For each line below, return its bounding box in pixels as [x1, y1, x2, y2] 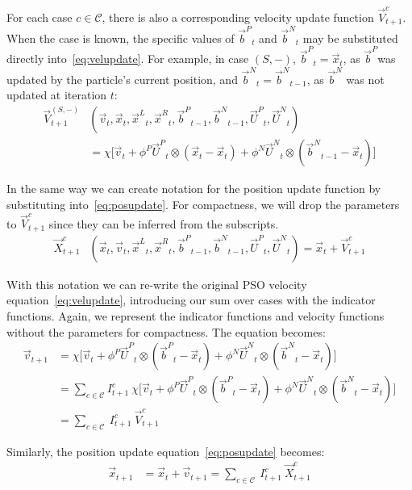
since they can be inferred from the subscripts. [48, 215, 279, 232]
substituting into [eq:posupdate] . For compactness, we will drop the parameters [6, 196, 400, 213]
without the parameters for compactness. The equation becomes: [6, 323, 326, 340]
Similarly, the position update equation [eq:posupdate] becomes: [6, 442, 325, 459]
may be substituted [302, 29, 398, 46]
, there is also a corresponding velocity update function [102, 8, 374, 25]
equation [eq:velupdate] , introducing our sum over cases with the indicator [6, 291, 376, 308]
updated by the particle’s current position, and [6, 70, 238, 87]
